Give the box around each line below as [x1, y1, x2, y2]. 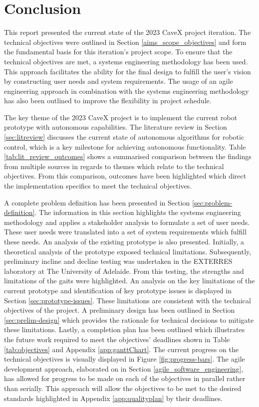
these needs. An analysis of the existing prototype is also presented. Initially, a [4, 236, 244, 246]
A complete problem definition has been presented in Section [4, 197, 190, 207]
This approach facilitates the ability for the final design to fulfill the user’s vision [4, 66, 251, 76]
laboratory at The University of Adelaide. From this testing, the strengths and [4, 265, 244, 276]
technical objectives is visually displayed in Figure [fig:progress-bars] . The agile [4, 354, 245, 364]
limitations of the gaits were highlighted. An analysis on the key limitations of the [4, 275, 255, 286]
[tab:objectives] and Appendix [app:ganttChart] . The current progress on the [4, 344, 239, 354]
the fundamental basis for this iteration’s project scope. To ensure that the [4, 46, 233, 57]
